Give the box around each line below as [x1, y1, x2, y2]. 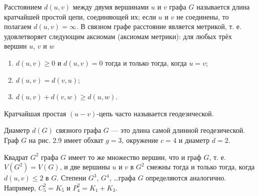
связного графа [55, 125, 101, 135]
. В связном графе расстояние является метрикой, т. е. [76, 21, 241, 32]
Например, [4, 182, 36, 192]
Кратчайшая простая [4, 108, 66, 118]
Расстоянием [4, 2, 42, 12]
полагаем [4, 21, 31, 32]
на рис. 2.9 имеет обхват [28, 134, 103, 145]
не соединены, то [176, 11, 229, 22]
